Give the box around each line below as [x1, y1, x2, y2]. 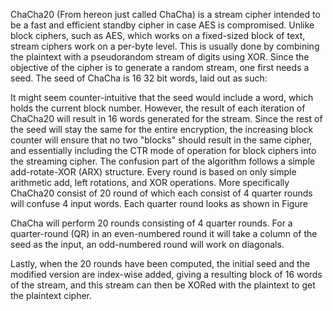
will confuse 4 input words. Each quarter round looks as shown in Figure [10, 198, 308, 209]
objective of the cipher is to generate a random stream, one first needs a [10, 62, 310, 73]
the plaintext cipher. [10, 290, 92, 301]
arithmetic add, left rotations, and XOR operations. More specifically [10, 177, 290, 188]
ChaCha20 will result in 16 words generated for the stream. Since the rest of [10, 113, 323, 124]
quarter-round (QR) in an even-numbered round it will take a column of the [10, 228, 318, 239]
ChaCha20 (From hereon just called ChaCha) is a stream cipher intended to [10, 9, 321, 20]
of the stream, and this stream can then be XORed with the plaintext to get [10, 279, 316, 291]
